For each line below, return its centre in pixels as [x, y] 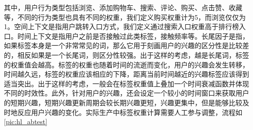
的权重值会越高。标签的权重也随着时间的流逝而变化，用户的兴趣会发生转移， [126, 64]
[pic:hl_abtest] [26, 122]
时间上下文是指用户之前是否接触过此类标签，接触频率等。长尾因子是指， [133, 36]
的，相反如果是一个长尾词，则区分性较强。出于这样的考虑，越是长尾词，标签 [126, 55]
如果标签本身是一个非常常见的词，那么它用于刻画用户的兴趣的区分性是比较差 [126, 45]
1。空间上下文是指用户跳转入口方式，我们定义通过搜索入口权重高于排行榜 [121, 26]
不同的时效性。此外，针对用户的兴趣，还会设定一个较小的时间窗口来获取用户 [126, 93]
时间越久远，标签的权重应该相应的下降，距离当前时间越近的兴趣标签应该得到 [126, 74]
